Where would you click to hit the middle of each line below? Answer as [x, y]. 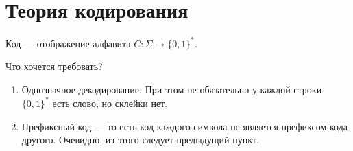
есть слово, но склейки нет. [110, 103]
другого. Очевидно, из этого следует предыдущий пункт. [140, 140]
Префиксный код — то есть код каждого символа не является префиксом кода [184, 126]
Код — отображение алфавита [68, 43]
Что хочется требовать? [54, 66]
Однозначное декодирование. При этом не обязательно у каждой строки [172, 89]
